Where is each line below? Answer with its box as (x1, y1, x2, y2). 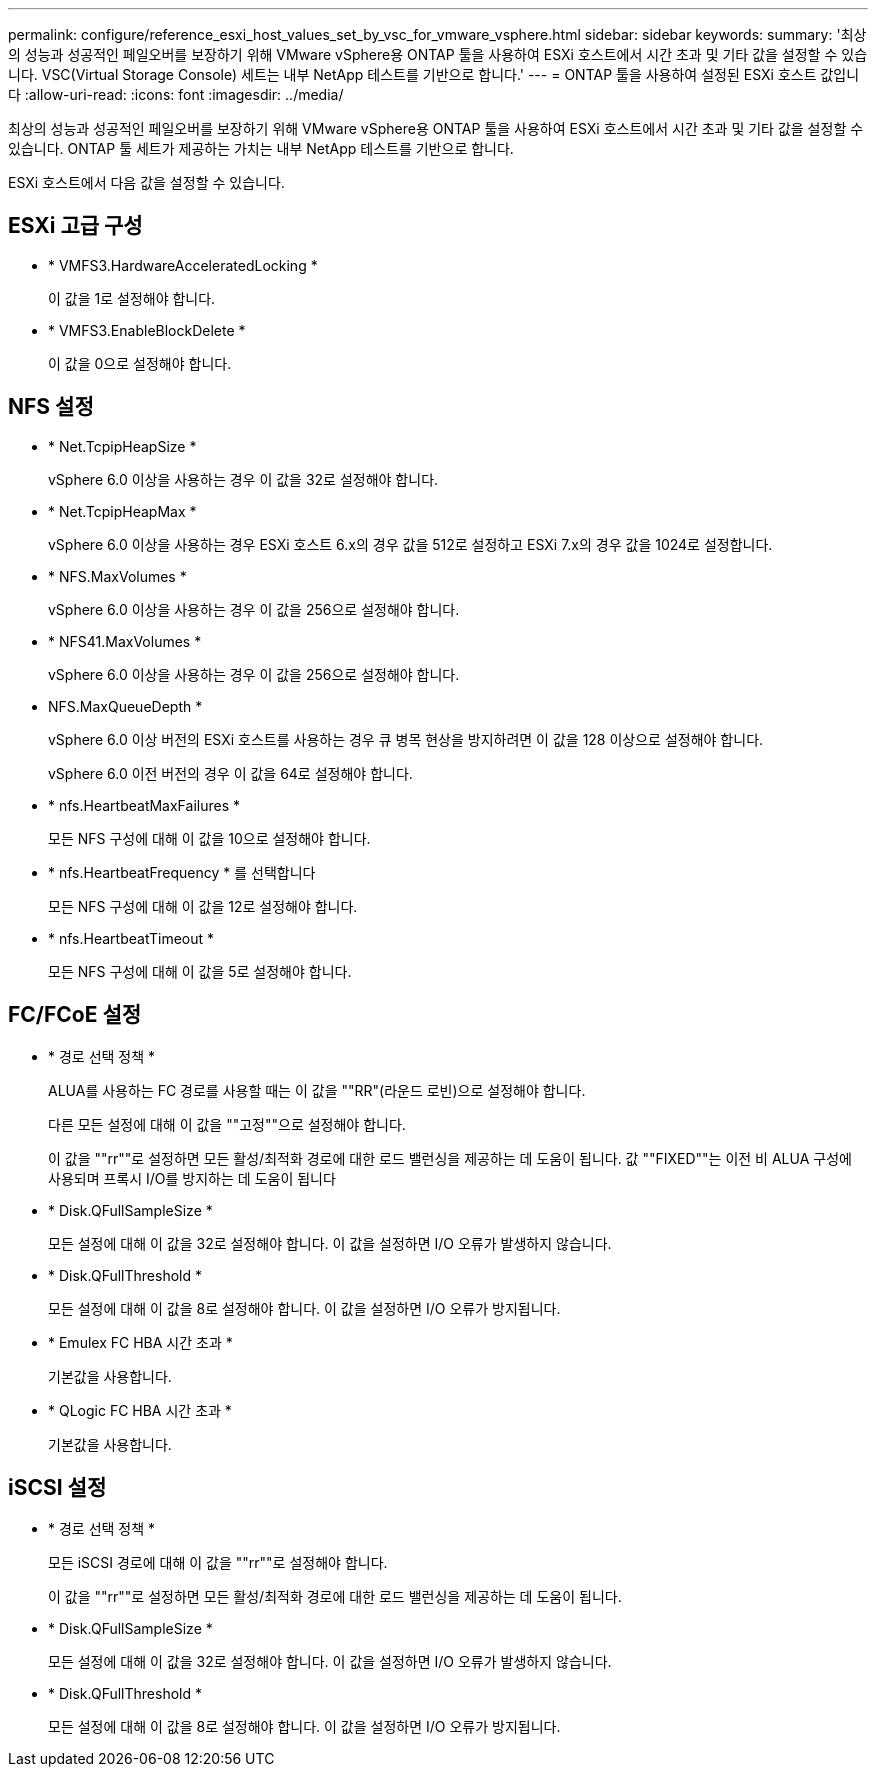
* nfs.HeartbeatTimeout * (48, 929, 215, 947)
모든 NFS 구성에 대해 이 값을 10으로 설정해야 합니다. (48, 829, 371, 847)
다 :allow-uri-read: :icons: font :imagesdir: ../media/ (8, 86, 344, 103)
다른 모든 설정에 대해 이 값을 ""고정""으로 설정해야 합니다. (48, 1115, 406, 1133)
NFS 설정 (8, 394, 94, 420)
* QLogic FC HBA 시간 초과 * (48, 1401, 232, 1419)
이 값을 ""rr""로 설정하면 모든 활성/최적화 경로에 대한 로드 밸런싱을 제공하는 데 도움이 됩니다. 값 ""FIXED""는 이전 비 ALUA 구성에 (48, 1149, 852, 1167)
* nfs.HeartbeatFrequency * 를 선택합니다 (48, 863, 316, 881)
